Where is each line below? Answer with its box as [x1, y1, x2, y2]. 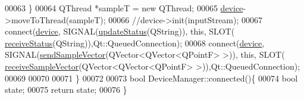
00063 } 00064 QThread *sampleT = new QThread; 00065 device [5, 2, 243, 14]
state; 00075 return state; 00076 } [5, 83, 127, 96]
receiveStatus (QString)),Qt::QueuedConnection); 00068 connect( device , [5, 36, 265, 49]
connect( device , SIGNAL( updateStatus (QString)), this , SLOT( [5, 25, 235, 37]
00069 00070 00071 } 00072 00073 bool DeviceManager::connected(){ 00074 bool [5, 71, 298, 84]
